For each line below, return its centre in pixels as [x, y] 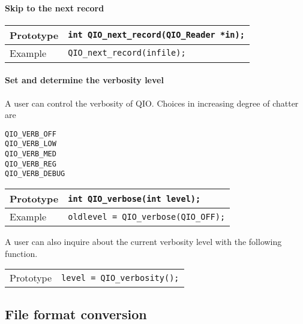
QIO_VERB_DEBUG [35, 174]
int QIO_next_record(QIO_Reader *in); [156, 35]
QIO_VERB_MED [31, 154]
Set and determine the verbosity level [84, 80]
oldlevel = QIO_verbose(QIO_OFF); [147, 216]
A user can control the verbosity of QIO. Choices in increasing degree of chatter [152, 103]
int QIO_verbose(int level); [134, 199]
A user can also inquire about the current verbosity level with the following [143, 242]
